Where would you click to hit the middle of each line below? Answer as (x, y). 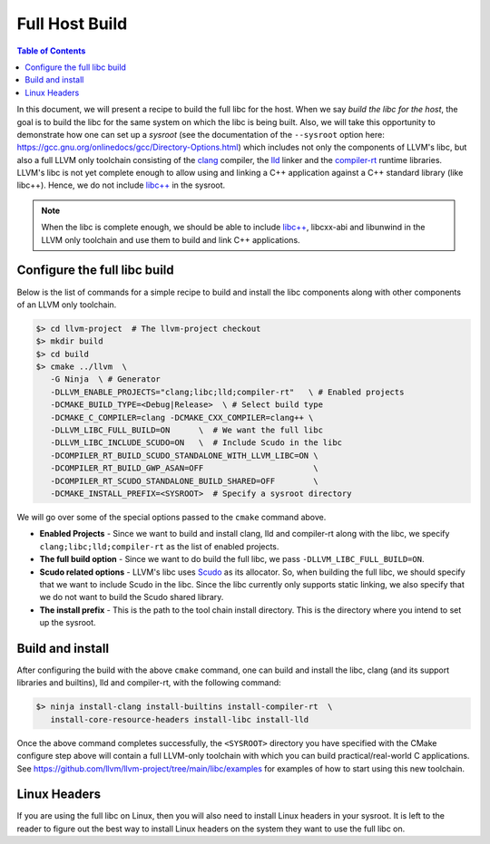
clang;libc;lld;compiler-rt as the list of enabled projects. (159, 546)
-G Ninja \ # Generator (105, 379)
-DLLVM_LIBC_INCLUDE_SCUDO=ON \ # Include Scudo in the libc (196, 443)
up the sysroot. (68, 623)
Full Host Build (72, 24)
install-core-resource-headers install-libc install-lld (180, 719)
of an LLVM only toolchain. (67, 305)
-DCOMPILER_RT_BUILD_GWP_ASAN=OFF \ (184, 468)
